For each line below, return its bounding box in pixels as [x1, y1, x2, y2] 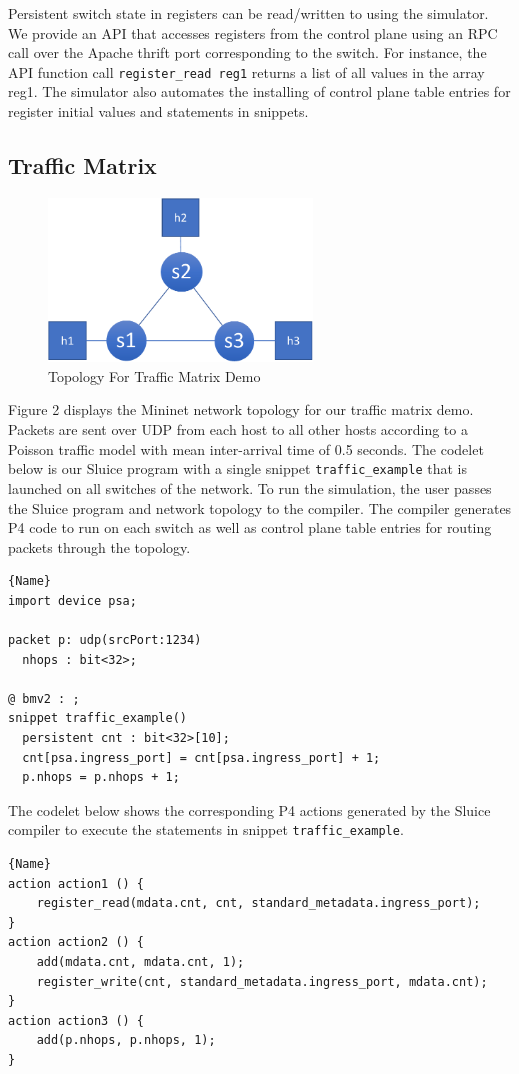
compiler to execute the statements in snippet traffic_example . [8, 819, 404, 840]
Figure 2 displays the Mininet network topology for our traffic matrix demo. [8, 399, 474, 420]
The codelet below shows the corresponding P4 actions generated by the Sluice [8, 799, 491, 820]
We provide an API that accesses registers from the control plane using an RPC [8, 22, 498, 43]
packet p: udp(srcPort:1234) [8, 633, 202, 648]
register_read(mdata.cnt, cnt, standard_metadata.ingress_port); [36, 896, 481, 911]
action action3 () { [8, 1013, 145, 1028]
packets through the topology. [8, 536, 191, 557]
